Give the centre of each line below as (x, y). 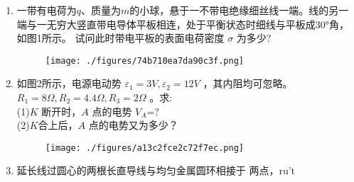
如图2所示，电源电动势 (69, 83)
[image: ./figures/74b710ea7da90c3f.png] (144, 61)
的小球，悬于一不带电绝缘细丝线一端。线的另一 (239, 10)
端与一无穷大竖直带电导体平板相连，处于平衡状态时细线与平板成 (166, 24)
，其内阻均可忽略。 (248, 83)
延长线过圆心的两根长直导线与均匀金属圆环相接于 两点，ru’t (156, 170)
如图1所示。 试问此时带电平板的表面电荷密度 (120, 38)
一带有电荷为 (47, 10)
